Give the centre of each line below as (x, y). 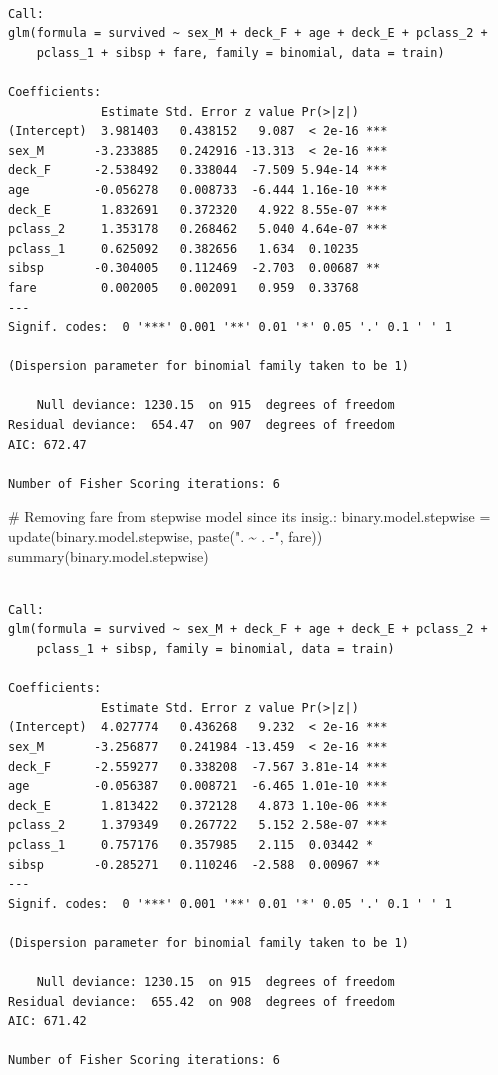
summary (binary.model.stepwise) (108, 555)
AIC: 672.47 (47, 444)
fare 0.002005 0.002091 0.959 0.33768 (183, 287)
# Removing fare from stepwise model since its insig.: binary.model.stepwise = (249, 516)
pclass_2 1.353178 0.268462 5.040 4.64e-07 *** (198, 229)
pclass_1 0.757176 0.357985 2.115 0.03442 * (191, 844)
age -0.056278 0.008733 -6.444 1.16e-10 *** (198, 189)
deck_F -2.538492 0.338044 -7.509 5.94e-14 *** (198, 170)
